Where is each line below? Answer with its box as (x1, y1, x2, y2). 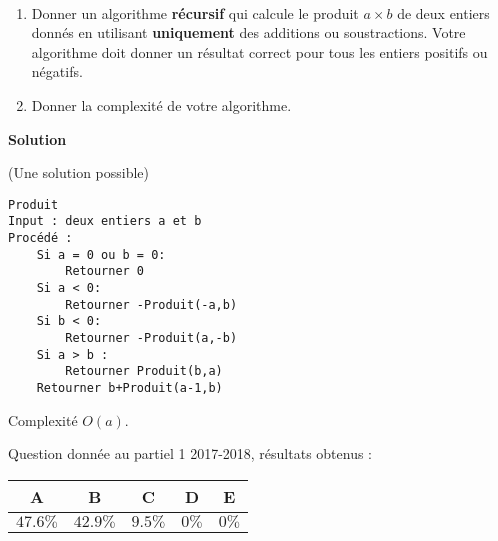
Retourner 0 (65, 264, 145, 279)
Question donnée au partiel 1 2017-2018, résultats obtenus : (8, 443, 372, 464)
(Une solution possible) (8, 162, 150, 183)
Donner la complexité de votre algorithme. (31, 94, 292, 115)
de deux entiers (397, 2, 490, 23)
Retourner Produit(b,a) (65, 364, 223, 379)
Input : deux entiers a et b (8, 214, 202, 229)
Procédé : (8, 231, 73, 246)
